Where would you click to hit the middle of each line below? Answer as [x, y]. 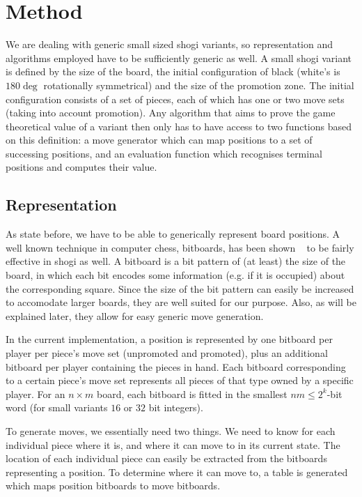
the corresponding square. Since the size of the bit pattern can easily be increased [180, 288]
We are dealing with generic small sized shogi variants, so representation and [170, 44]
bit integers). [176, 407]
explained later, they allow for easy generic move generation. [135, 315]
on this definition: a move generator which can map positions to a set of [159, 140]
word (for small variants [57, 407]
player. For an [36, 393]
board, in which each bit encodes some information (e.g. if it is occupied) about [175, 275]
